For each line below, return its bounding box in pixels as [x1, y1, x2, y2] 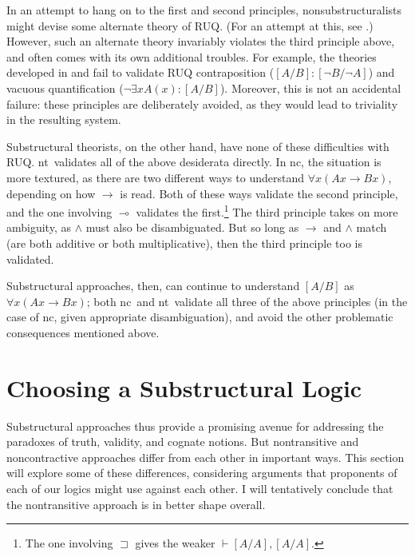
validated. [6, 250, 54, 267]
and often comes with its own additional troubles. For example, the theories [6, 48, 377, 65]
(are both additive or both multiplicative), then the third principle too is [6, 234, 362, 251]
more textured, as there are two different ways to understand [6, 169, 304, 185]
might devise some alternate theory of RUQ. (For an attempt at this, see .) [6, 17, 373, 34]
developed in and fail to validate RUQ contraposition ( [6, 64, 275, 81]
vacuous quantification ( [6, 79, 124, 96]
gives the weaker [135, 535, 215, 551]
